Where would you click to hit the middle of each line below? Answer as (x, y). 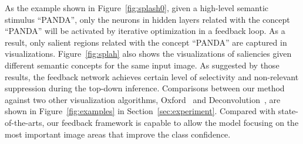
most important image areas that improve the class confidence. (118, 134)
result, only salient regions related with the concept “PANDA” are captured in (146, 42)
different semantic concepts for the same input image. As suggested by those (142, 65)
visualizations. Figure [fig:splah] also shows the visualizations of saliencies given (148, 54)
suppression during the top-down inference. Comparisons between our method (145, 88)
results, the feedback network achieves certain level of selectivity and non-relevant (152, 76)
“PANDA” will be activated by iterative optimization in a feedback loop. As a (145, 31)
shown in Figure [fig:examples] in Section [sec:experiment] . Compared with (140, 111)
